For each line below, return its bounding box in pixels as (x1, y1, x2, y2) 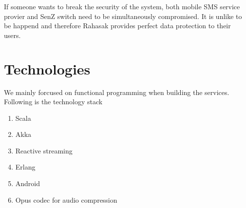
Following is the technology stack (4, 96, 103, 107)
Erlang (15, 162, 36, 172)
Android (15, 178, 40, 189)
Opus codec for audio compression (15, 194, 117, 205)
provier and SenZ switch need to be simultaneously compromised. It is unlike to (4, 11, 242, 21)
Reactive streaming (15, 145, 73, 155)
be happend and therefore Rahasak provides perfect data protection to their (4, 20, 231, 31)
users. (4, 30, 21, 40)
